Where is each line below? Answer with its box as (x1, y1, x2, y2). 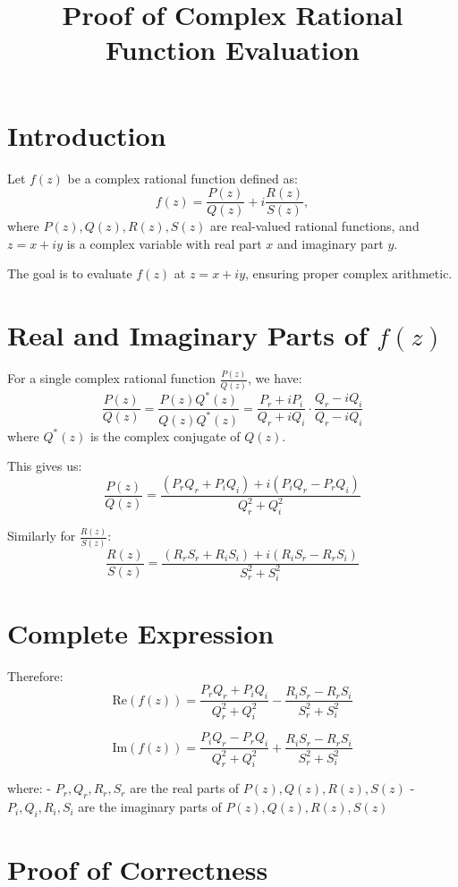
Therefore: (7, 666, 64, 685)
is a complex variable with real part (66, 234, 262, 252)
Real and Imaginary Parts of (7, 317, 368, 354)
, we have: (248, 369, 302, 388)
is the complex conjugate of (89, 426, 241, 445)
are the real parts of (130, 779, 240, 797)
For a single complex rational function (7, 369, 216, 388)
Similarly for (7, 526, 76, 545)
